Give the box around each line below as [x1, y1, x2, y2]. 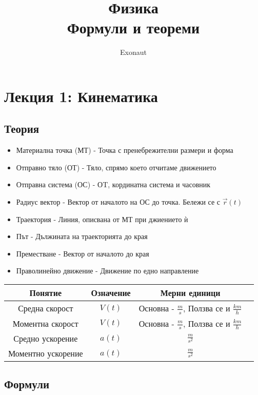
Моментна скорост [12, 317, 78, 329]
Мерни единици [160, 287, 221, 299]
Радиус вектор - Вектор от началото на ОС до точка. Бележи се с [16, 196, 221, 207]
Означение [91, 287, 131, 299]
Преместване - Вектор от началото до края [16, 248, 149, 259]
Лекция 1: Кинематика [4, 85, 158, 106]
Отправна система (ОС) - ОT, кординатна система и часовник [16, 179, 211, 190]
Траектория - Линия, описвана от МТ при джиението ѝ [16, 213, 188, 224]
